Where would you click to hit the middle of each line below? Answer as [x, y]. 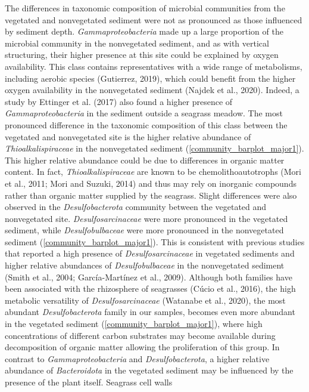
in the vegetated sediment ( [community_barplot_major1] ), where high [134, 324]
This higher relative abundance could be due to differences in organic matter [145, 160]
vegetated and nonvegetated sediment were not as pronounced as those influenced [154, 19]
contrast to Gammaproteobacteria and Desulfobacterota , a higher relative [137, 358]
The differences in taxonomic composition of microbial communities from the [145, 8]
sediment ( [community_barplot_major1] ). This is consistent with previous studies [155, 241]
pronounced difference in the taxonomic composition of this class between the [146, 124]
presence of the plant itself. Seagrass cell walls [89, 382]
